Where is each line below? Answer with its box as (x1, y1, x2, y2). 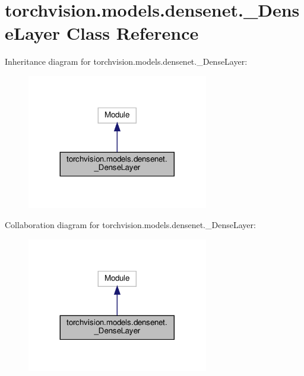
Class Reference (66, 21, 199, 45)
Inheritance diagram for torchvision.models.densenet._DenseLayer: (5, 55, 248, 68)
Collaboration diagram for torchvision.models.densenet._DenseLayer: (5, 219, 256, 231)
